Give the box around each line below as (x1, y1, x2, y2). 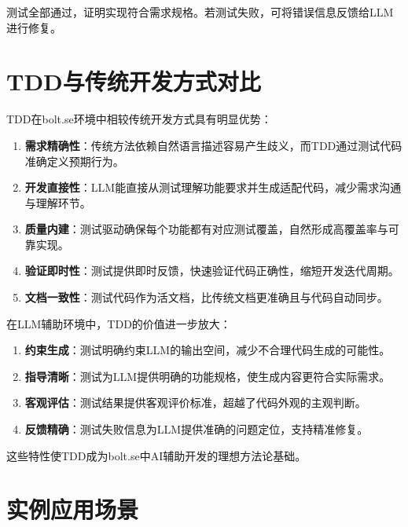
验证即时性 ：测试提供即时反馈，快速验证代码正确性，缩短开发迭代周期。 (24, 262, 399, 279)
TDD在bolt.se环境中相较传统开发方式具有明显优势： (6, 111, 272, 127)
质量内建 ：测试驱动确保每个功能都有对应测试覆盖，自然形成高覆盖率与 (24, 221, 388, 237)
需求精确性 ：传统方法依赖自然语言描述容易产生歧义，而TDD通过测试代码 (24, 137, 402, 153)
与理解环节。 (24, 194, 91, 210)
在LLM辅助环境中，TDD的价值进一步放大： (6, 315, 231, 331)
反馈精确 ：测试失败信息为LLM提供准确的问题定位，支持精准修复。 (24, 421, 369, 437)
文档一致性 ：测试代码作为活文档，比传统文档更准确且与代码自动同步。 (24, 289, 388, 306)
